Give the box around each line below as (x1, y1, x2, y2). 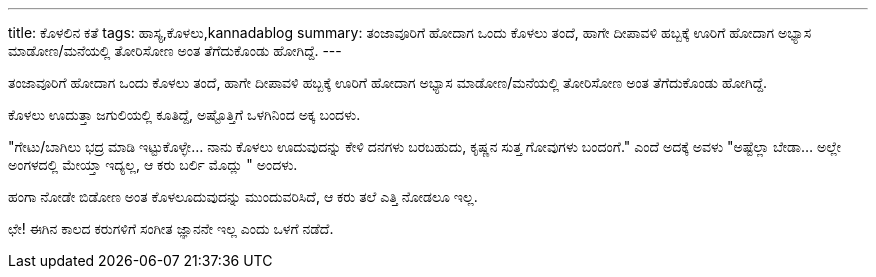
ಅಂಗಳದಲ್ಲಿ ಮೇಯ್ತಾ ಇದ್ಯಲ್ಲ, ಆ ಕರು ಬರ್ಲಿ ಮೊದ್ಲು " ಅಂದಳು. (8, 156, 298, 173)
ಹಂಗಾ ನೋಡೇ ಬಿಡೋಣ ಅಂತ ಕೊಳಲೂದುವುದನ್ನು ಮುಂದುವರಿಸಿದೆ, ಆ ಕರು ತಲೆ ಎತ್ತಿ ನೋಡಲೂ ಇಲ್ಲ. (8, 188, 478, 205)
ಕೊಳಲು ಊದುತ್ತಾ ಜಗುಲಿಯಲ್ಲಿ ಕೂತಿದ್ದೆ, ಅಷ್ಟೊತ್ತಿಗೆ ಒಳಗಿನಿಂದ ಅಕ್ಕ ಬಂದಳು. (8, 106, 361, 123)
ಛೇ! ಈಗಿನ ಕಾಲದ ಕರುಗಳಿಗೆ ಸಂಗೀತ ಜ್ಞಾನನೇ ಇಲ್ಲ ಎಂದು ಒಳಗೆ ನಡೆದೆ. (8, 220, 334, 237)
